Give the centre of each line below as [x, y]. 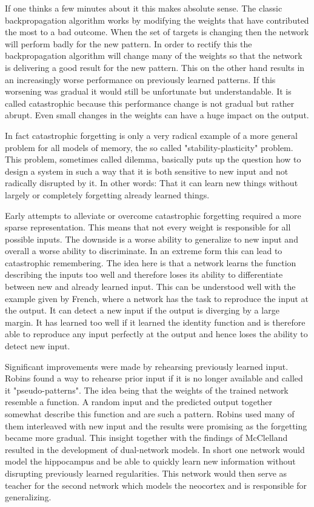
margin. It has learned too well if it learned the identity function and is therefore [155, 322]
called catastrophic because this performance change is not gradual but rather [150, 103]
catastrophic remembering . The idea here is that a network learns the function [151, 262]
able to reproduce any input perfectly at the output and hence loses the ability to [156, 334]
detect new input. [38, 346]
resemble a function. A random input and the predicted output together [139, 402]
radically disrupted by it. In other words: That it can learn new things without [152, 183]
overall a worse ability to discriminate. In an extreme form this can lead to [144, 251]
